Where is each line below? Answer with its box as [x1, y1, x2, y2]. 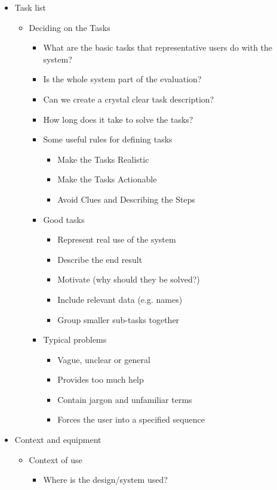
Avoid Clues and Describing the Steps [57, 193, 195, 205]
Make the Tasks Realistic [57, 153, 149, 165]
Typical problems [43, 333, 107, 346]
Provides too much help [57, 373, 144, 386]
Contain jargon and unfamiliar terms [57, 393, 192, 405]
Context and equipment [14, 433, 101, 446]
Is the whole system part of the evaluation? [43, 73, 202, 85]
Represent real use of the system [57, 233, 176, 246]
